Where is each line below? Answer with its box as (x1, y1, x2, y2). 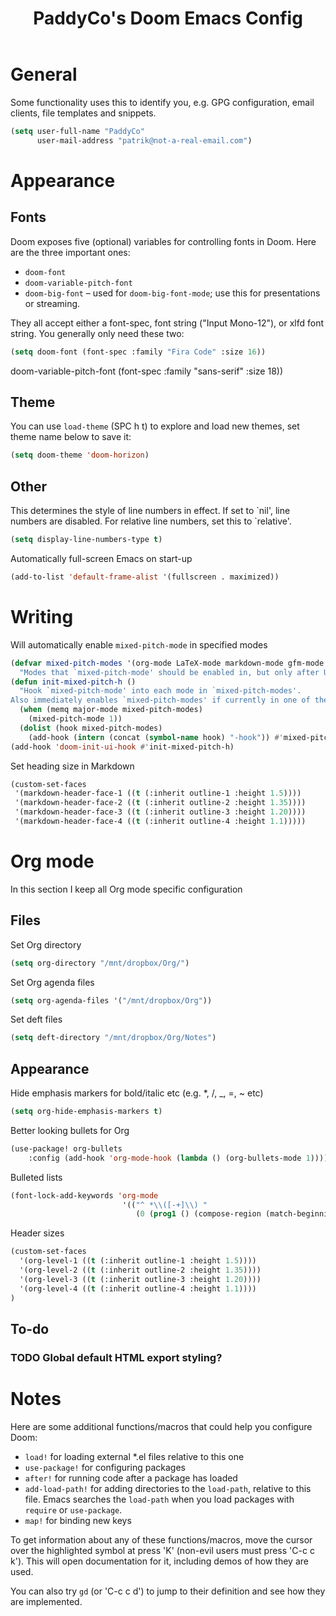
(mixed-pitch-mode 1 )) (28, 714, 123, 724)
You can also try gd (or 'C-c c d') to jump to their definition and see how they (10, 1585, 326, 1597)
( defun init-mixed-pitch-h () (10, 677, 137, 687)
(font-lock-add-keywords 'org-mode (10, 1190, 159, 1201)
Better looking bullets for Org (10, 1124, 130, 1136)
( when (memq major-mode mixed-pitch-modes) (19, 705, 203, 715)
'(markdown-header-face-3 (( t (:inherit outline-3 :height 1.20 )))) (14, 807, 307, 817)
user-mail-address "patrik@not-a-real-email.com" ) (36, 135, 253, 146)
